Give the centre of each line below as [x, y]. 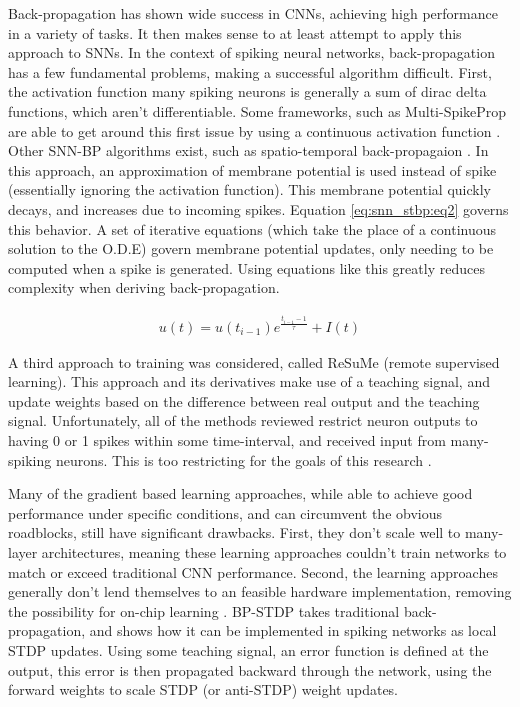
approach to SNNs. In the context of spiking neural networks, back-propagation [251, 52]
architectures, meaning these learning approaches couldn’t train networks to [274, 551]
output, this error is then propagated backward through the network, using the [250, 669]
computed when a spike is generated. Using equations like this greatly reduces [246, 267]
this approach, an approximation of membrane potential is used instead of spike [252, 169]
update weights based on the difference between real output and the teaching [244, 400]
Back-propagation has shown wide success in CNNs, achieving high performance [253, 13]
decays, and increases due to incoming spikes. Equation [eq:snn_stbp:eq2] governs [258, 208]
